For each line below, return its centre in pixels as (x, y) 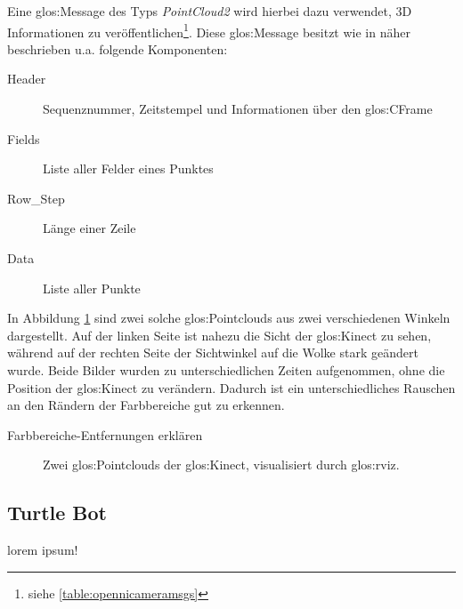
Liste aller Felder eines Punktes (128, 168)
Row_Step (36, 198)
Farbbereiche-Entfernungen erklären (105, 434)
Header (27, 79)
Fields (24, 138)
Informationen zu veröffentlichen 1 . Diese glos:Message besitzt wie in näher (209, 30)
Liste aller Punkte (92, 288)
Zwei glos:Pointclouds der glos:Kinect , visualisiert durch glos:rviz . (221, 465)
